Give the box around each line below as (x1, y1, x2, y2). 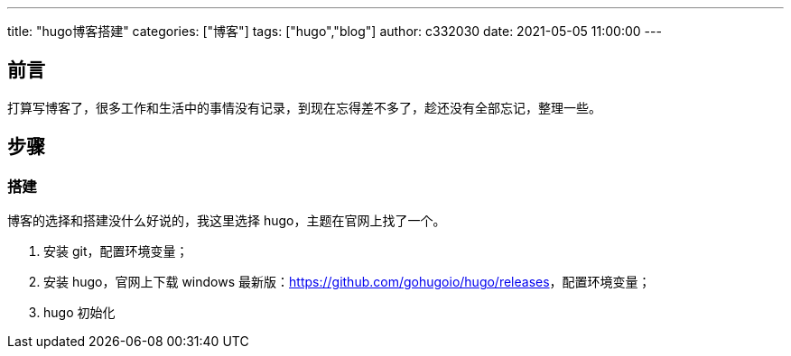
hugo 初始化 (43, 305, 116, 321)
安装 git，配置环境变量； (43, 243, 189, 260)
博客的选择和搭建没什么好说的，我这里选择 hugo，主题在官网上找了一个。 (7, 213, 446, 229)
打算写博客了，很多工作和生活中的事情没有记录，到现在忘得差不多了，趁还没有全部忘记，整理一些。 (7, 99, 601, 115)
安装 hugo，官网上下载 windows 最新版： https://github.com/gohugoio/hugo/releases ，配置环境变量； (43, 274, 651, 290)
